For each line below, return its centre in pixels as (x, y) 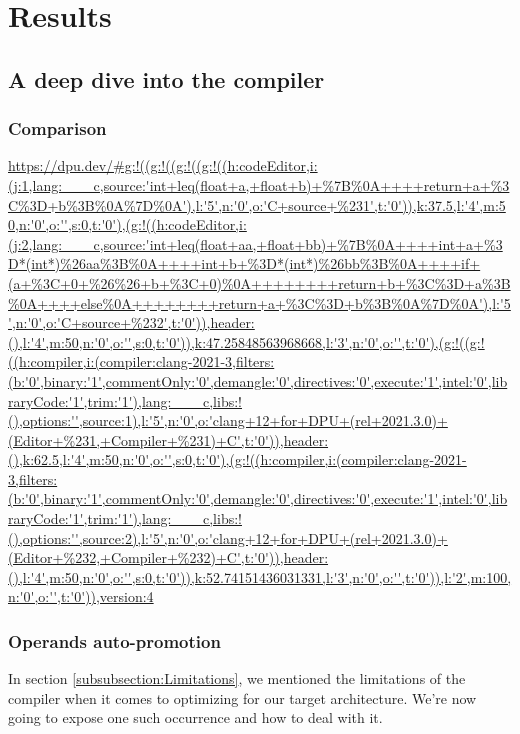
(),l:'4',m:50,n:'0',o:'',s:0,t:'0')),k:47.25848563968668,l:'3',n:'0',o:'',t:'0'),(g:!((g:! (246, 341)
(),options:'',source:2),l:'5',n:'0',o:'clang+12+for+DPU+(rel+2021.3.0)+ (228, 537)
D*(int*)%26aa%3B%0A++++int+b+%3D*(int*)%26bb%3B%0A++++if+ (244, 263)
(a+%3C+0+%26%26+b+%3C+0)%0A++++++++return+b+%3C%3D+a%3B (259, 282)
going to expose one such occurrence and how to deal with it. (195, 717)
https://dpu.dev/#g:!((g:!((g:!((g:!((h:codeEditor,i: (163, 165)
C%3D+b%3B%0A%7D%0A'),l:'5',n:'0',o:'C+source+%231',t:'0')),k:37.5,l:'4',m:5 (257, 204)
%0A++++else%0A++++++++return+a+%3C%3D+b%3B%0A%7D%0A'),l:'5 (259, 302)
